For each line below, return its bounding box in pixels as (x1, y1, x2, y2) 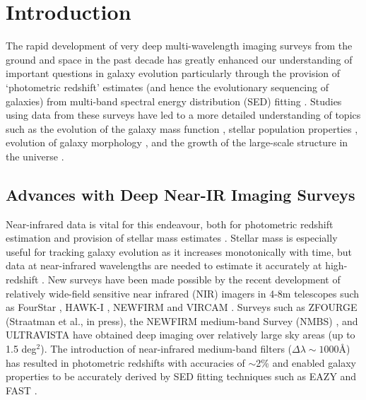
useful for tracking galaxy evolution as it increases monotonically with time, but (6, 244, 353, 259)
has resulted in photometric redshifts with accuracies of (6, 355, 245, 370)
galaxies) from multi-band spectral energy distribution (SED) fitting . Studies (6, 93, 342, 108)
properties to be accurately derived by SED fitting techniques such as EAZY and (6, 369, 357, 384)
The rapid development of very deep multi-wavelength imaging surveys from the (6, 38, 353, 53)
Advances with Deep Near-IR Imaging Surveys (6, 183, 355, 205)
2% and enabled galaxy (256, 355, 356, 370)
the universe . (6, 148, 64, 163)
